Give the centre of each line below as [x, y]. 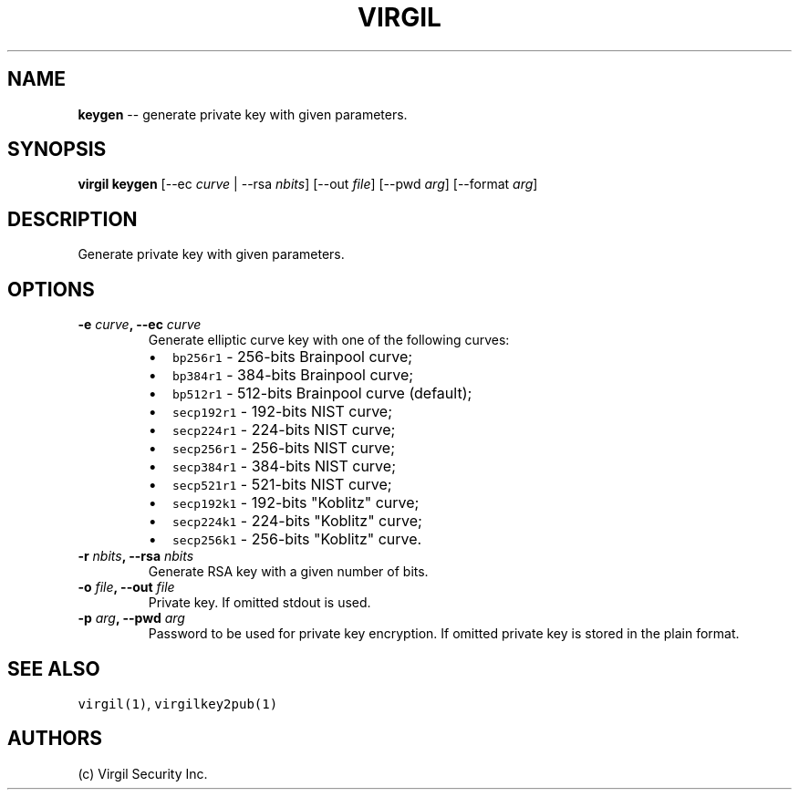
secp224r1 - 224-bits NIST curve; [284, 430]
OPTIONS [51, 289]
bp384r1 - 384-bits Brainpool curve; [293, 375]
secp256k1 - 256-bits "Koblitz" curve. [297, 539]
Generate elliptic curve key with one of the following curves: [329, 340]
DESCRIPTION [73, 219]
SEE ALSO [54, 668]
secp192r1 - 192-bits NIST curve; [282, 412]
